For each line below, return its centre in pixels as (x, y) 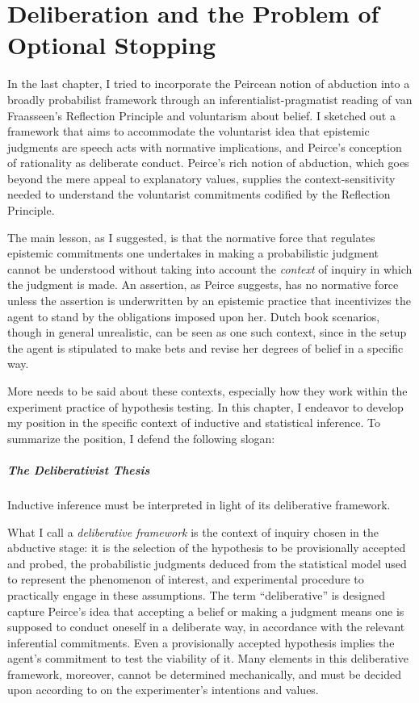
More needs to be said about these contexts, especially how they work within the (207, 391)
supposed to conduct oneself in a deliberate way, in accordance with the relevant (206, 627)
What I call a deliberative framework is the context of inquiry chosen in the (193, 531)
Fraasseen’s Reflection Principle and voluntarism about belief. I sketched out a (201, 115)
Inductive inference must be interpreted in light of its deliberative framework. (199, 504)
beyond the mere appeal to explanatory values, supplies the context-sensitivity (201, 178)
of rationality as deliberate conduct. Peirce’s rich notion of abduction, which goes (208, 163)
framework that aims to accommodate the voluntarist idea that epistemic (189, 131)
